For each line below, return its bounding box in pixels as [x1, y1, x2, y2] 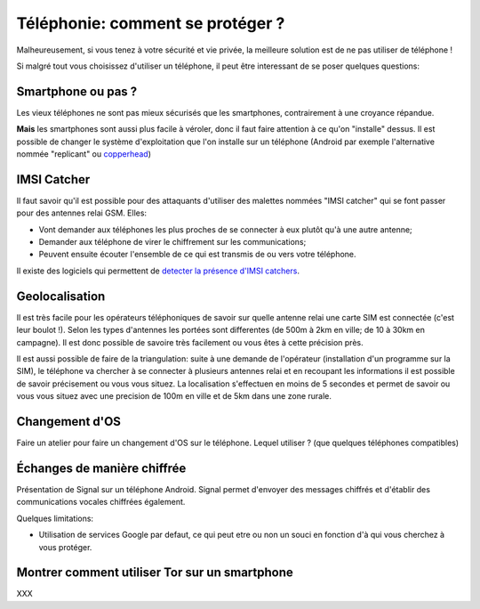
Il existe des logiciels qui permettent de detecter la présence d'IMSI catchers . [16, 265, 300, 276]
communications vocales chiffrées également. [16, 497, 186, 507]
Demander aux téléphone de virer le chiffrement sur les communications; [38, 237, 307, 248]
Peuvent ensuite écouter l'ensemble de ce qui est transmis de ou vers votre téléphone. [38, 249, 356, 260]
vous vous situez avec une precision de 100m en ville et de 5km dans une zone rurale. [16, 391, 332, 402]
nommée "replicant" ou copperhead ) [16, 149, 151, 159]
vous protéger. [38, 541, 92, 552]
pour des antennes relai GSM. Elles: [16, 207, 147, 218]
